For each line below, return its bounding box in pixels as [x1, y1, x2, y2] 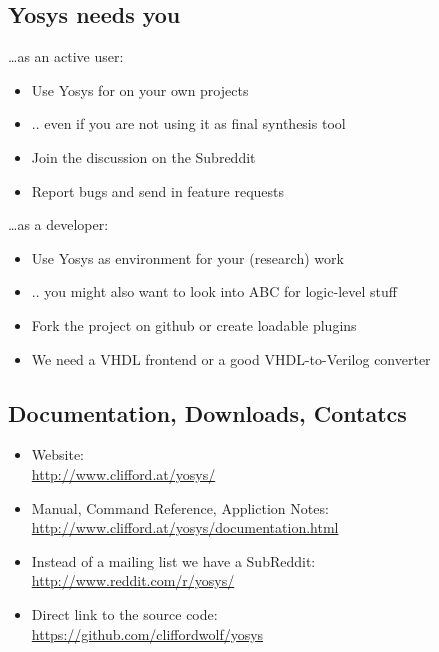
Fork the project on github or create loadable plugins [31, 314, 357, 335]
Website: [31, 444, 84, 465]
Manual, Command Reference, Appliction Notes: [31, 497, 329, 518]
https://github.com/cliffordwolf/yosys [31, 623, 264, 644]
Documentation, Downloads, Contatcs [8, 397, 407, 428]
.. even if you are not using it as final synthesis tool [31, 113, 346, 134]
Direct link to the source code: [31, 603, 218, 624]
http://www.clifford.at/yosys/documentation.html [31, 517, 339, 538]
